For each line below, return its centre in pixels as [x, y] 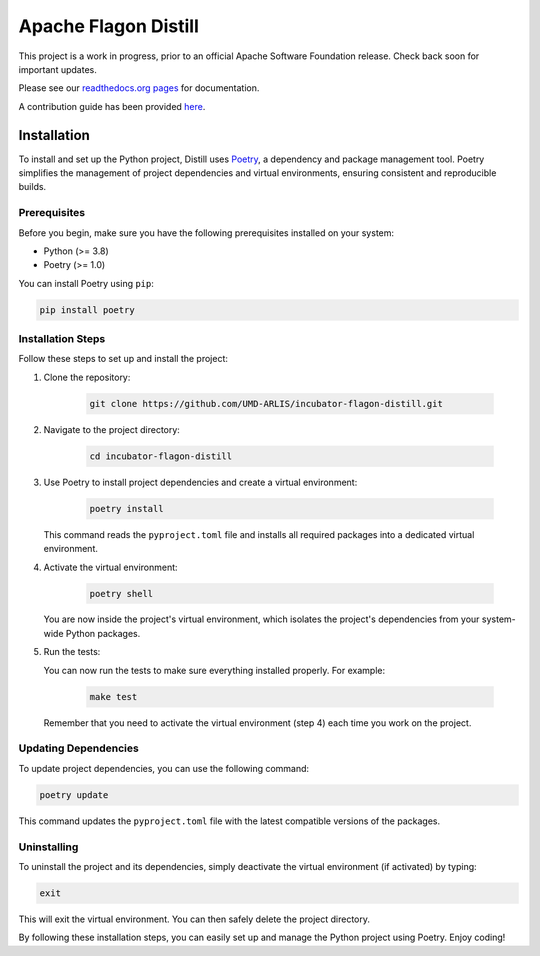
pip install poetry [87, 309]
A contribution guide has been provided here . [112, 106]
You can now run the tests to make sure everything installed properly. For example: [214, 670]
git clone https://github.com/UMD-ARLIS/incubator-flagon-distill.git [266, 403]
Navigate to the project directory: [111, 429]
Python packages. [103, 633]
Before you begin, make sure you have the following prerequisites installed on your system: [206, 232]
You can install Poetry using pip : [86, 283]
